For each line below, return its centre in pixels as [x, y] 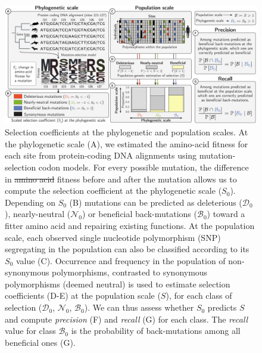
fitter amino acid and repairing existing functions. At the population [130, 225]
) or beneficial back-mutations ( [139, 214]
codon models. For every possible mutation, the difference [144, 167]
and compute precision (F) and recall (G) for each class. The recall [127, 319]
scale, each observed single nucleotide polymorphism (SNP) [113, 237]
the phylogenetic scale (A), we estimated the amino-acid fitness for [127, 143]
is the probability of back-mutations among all [156, 331]
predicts [222, 307]
